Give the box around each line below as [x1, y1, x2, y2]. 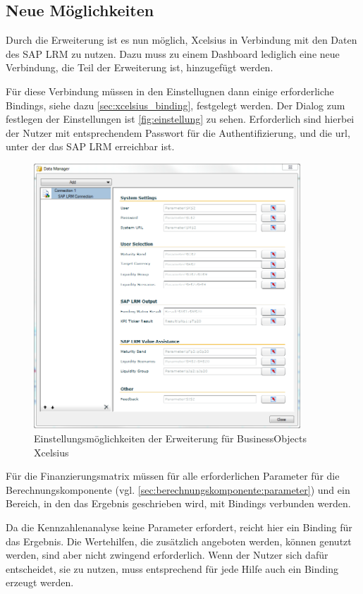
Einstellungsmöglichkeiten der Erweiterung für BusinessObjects [34, 431, 307, 446]
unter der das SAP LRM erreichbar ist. [6, 139, 175, 154]
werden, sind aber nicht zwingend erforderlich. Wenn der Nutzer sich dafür [6, 547, 328, 562]
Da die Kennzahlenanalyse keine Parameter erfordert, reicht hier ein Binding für [6, 520, 352, 535]
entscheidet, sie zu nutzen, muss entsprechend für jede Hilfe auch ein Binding [6, 561, 338, 576]
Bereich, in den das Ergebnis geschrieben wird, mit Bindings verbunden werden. [6, 496, 351, 511]
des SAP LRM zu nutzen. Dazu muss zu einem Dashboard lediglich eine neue [6, 46, 340, 61]
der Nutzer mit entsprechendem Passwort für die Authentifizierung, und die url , [6, 125, 350, 140]
